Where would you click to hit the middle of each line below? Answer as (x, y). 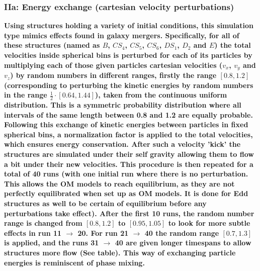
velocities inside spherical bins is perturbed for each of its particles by (128, 55)
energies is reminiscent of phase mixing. (74, 262)
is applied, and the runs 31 (52, 243)
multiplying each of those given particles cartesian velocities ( (113, 65)
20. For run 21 (103, 233)
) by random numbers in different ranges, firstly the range (113, 75)
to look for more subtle (209, 223)
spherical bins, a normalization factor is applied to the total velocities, (128, 134)
